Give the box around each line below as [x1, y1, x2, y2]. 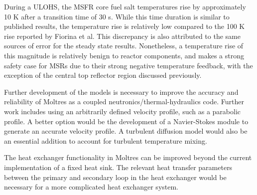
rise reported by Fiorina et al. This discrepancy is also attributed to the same [4, 30, 241, 41]
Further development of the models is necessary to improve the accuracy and [4, 86, 239, 97]
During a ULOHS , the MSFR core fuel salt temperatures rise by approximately [4, 1, 246, 11]
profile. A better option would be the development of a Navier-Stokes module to [4, 116, 249, 126]
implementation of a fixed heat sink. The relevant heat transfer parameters [4, 162, 233, 172]
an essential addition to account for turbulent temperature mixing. [4, 135, 207, 146]
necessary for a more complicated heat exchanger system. [4, 182, 179, 192]
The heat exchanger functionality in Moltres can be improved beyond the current [4, 152, 252, 163]
